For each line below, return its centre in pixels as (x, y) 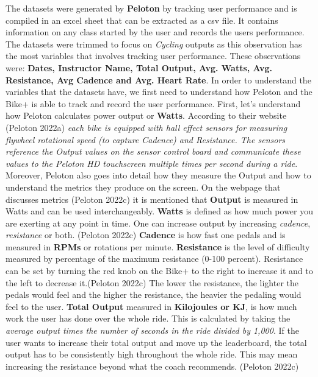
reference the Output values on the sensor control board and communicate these (153, 151)
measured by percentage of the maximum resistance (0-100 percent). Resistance (154, 259)
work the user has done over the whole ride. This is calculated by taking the (148, 318)
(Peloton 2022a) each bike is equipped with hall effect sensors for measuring (146, 127)
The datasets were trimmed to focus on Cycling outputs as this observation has (154, 44)
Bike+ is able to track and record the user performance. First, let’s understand (153, 103)
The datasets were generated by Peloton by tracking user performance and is (151, 8)
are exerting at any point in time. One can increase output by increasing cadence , (158, 223)
